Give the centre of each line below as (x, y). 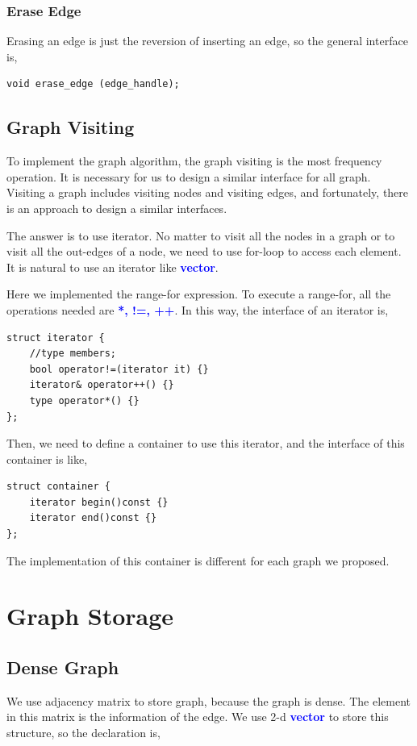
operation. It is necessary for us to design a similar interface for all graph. (189, 176)
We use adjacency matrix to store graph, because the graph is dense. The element (208, 700)
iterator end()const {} (93, 518)
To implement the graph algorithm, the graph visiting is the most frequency (194, 161)
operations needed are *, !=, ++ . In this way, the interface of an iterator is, (198, 309)
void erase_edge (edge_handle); (93, 84)
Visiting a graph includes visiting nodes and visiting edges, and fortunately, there (208, 192)
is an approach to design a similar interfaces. (117, 208)
